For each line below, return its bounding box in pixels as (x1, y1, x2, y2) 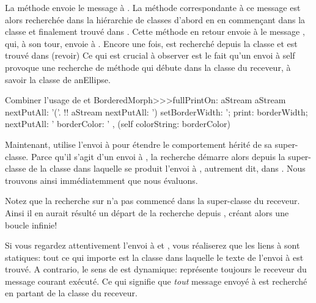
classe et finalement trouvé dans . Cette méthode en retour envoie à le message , (5, 25, 305, 38)
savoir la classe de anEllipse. (5, 73, 111, 86)
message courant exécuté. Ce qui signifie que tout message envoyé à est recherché (5, 274, 307, 287)
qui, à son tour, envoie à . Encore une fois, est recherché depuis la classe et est (5, 37, 298, 49)
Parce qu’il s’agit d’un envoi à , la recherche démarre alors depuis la (31, 150, 285, 162)
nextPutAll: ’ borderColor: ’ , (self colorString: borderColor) (5, 117, 230, 130)
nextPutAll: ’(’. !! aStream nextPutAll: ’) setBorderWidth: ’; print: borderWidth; (5, 105, 308, 118)
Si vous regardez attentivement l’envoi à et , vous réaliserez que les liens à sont (5, 239, 300, 252)
